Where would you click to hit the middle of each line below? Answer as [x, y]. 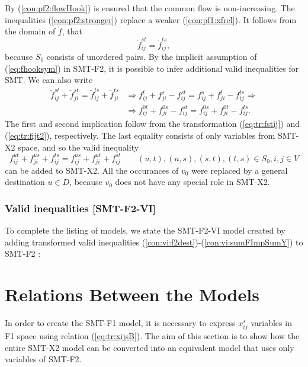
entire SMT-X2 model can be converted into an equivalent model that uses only [150, 347]
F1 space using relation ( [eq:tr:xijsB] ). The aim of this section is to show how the [152, 335]
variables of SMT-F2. [43, 359]
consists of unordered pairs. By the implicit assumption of [152, 56]
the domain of [30, 31]
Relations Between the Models [132, 294]
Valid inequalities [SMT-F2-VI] [81, 208]
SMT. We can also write [49, 80]
